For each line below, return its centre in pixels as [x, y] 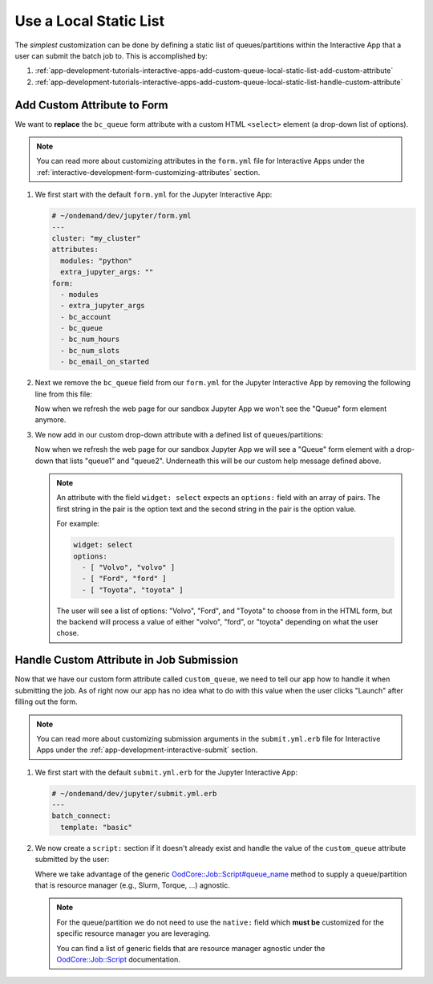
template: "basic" [96, 827]
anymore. [51, 420]
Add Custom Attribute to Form [91, 105]
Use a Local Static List [89, 21]
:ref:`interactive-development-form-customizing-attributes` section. [148, 172]
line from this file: [63, 394]
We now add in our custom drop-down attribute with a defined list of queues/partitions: [179, 434]
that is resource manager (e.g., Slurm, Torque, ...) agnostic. [132, 885]
